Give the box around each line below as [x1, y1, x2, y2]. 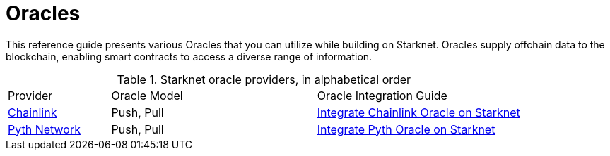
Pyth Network [8, 122, 81, 136]
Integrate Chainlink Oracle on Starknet [317, 105, 520, 119]
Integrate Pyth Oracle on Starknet [317, 122, 495, 136]
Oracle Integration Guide [317, 88, 447, 103]
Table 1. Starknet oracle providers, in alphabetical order [117, 72, 411, 86]
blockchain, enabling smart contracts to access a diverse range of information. [6, 50, 373, 63]
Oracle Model [111, 88, 183, 103]
